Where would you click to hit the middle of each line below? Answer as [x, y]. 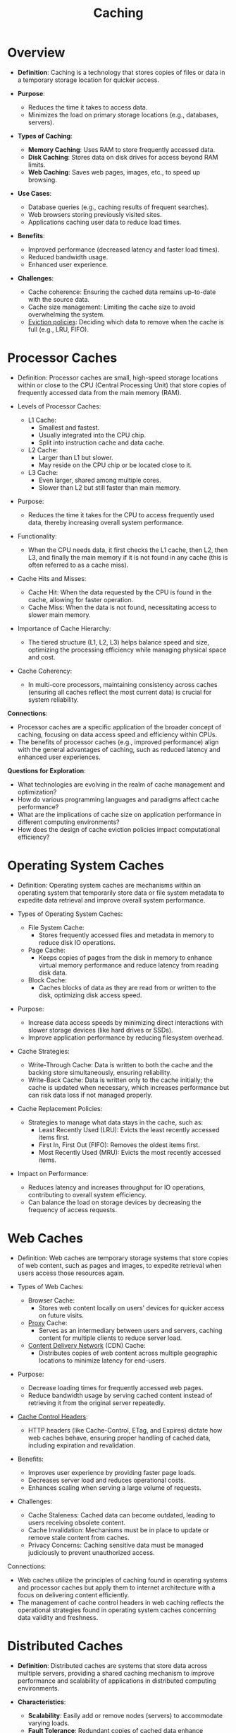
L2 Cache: [43, 450]
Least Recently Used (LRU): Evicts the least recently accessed [129, 1129]
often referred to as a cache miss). [78, 565]
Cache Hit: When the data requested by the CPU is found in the [120, 592]
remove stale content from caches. [79, 1537]
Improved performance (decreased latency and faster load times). [124, 249]
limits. [37, 165]
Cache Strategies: [44, 1051]
